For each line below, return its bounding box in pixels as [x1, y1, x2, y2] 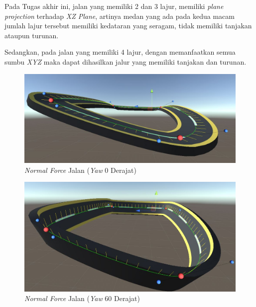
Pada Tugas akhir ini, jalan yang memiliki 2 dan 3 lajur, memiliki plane [4, 1, 224, 11]
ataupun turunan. [4, 30, 59, 40]
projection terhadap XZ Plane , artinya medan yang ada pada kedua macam [4, 10, 235, 21]
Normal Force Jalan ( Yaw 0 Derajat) [24, 164, 136, 175]
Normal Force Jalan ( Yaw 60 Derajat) [24, 293, 140, 304]
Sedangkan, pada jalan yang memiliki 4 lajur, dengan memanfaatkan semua [4, 47, 236, 57]
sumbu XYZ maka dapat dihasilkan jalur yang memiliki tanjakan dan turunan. [4, 56, 247, 67]
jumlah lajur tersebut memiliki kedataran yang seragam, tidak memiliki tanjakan [4, 20, 252, 31]
